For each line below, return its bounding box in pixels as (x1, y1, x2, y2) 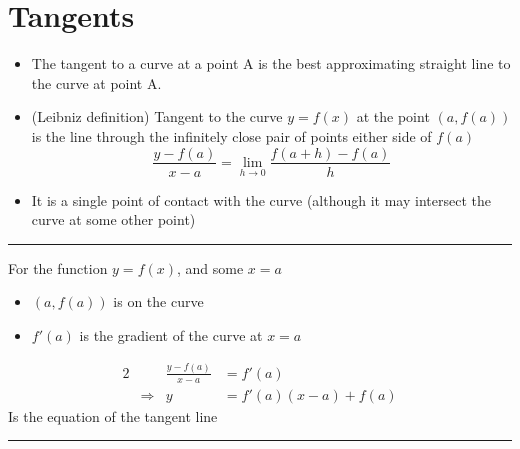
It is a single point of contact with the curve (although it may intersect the (31, 189, 491, 210)
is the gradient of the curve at (79, 324, 263, 345)
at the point (356, 106, 430, 127)
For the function (8, 257, 108, 278)
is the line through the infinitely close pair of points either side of (31, 125, 432, 146)
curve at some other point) (31, 209, 196, 230)
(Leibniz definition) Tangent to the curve (31, 106, 283, 127)
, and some (176, 257, 244, 278)
